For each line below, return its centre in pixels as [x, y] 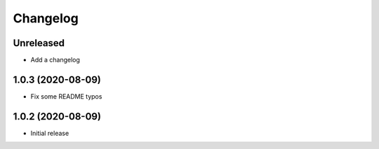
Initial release [50, 133]
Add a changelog [55, 60]
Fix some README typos [66, 96]
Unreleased [39, 43]
